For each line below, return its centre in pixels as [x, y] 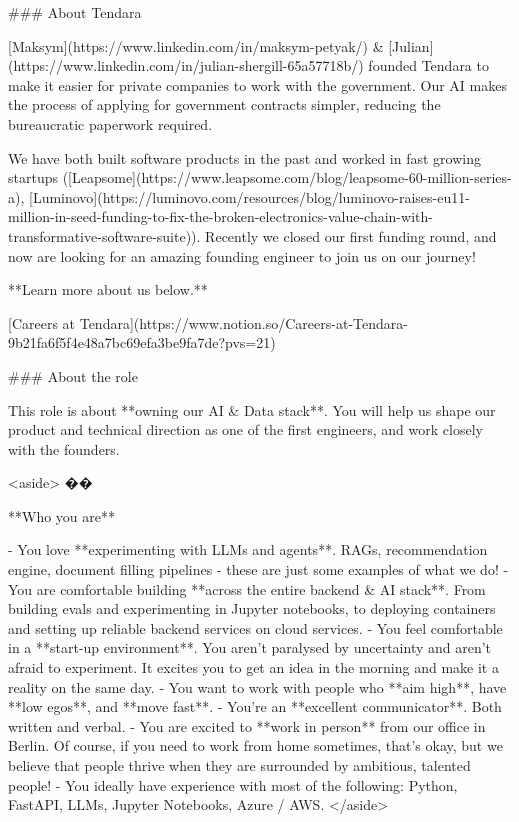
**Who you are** [61, 515]
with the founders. [64, 448]
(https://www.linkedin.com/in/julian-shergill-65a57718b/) [186, 65]
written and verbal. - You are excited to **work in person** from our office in [247, 725]
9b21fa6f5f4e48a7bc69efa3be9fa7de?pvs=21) [142, 342]
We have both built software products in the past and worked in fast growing [244, 157]
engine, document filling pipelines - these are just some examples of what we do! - [258, 569]
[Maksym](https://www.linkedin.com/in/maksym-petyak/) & [196, 45]
